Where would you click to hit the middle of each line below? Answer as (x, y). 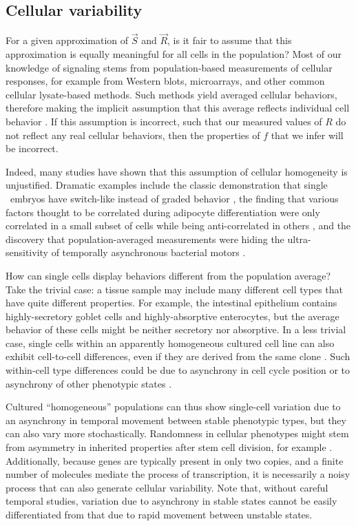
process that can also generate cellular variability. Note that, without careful (167, 487)
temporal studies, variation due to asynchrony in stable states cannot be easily (171, 501)
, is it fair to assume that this (230, 40)
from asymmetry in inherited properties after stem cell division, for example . (169, 447)
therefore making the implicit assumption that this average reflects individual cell (178, 108)
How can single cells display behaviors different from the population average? (168, 275)
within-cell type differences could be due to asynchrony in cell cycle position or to (178, 370)
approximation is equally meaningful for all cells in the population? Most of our (174, 54)
